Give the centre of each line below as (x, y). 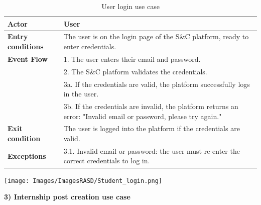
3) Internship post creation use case (67, 197)
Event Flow (28, 59)
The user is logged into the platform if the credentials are (152, 128)
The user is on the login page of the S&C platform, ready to (156, 36)
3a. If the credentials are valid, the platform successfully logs (157, 84)
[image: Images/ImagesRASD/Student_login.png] (83, 181)
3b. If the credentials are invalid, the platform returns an (151, 106)
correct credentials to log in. (107, 161)
